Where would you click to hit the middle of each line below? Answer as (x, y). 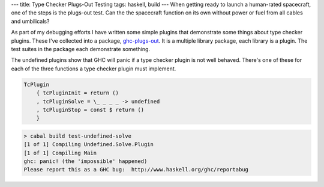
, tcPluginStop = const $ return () (90, 109)
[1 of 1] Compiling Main (60, 153)
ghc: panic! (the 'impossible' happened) (85, 161)
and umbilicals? (30, 21)
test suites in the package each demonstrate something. (80, 49)
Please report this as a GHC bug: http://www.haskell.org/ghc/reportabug (136, 170)
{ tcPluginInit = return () (78, 93)
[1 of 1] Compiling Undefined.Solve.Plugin (89, 145)
